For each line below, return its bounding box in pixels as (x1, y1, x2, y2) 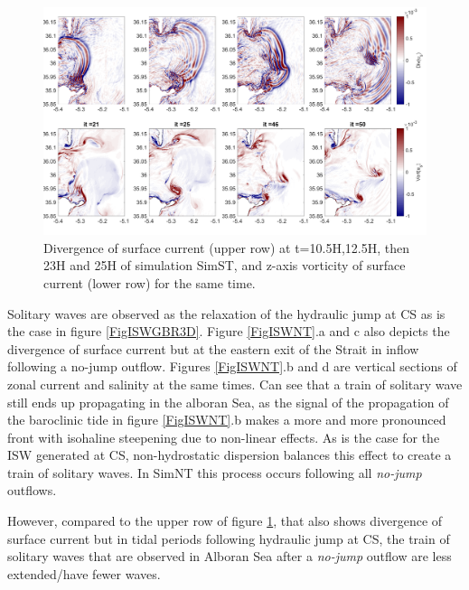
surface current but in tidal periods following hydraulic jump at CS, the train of (7, 529, 450, 548)
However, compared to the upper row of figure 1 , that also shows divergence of (7, 511, 443, 530)
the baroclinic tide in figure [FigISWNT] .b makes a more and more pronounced (7, 410, 446, 429)
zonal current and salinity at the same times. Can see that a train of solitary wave (7, 374, 463, 393)
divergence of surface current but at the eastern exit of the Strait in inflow (7, 339, 419, 358)
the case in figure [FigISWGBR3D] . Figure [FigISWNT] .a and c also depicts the (7, 322, 450, 341)
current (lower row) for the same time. (43, 273, 256, 292)
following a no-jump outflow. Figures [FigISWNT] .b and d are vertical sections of (7, 357, 457, 376)
